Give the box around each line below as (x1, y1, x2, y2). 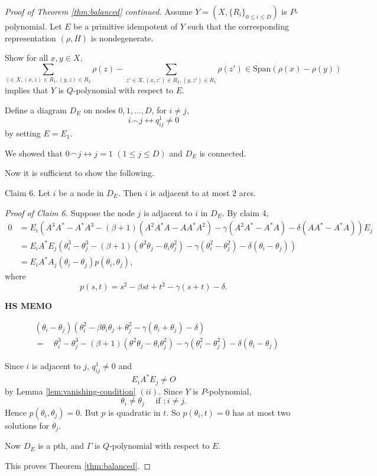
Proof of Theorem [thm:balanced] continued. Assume (5, 5, 193, 17)
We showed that (5, 146, 63, 159)
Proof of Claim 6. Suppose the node (5, 206, 135, 219)
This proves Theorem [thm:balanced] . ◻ (5, 459, 151, 471)
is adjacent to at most (150, 186, 230, 198)
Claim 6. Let (5, 186, 51, 198)
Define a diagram (5, 103, 67, 116)
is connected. (199, 146, 246, 159)
